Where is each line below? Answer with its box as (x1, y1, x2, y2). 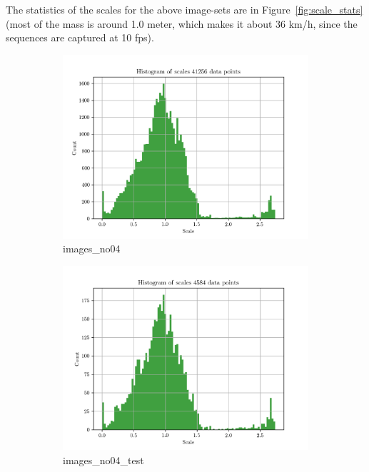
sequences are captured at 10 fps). (6, 30, 154, 45)
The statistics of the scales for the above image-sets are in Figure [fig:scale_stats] (6, 2, 363, 16)
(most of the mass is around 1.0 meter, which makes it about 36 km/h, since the (6, 16, 358, 31)
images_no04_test (63, 452, 144, 467)
